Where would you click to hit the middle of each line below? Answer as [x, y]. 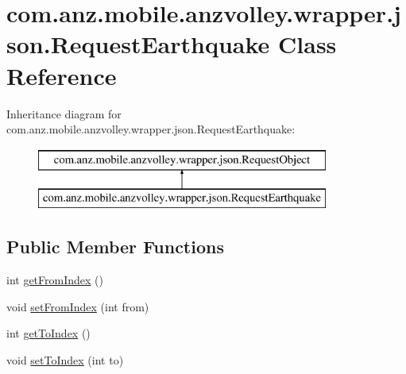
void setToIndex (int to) [65, 359]
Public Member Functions [115, 247]
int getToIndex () [48, 333]
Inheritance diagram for [64, 113]
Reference [62, 75]
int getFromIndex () [55, 280]
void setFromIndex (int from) [78, 306]
